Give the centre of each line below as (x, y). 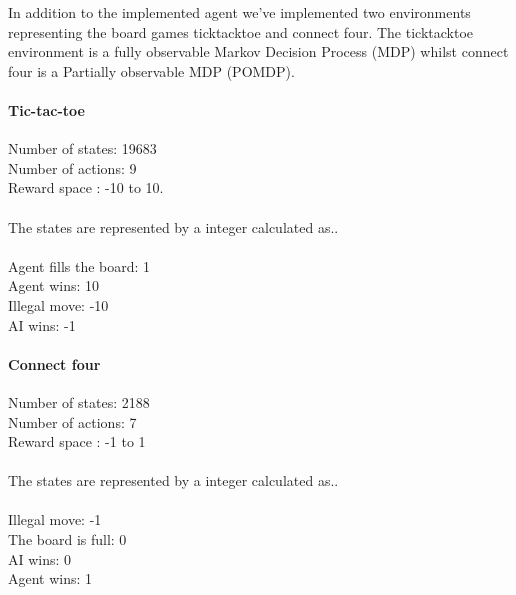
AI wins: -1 (42, 324)
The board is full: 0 (67, 539)
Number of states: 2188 (79, 401)
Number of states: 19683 (82, 148)
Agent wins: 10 (54, 285)
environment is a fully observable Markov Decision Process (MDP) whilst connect (258, 51)
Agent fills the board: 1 (79, 265)
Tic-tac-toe (46, 109)
